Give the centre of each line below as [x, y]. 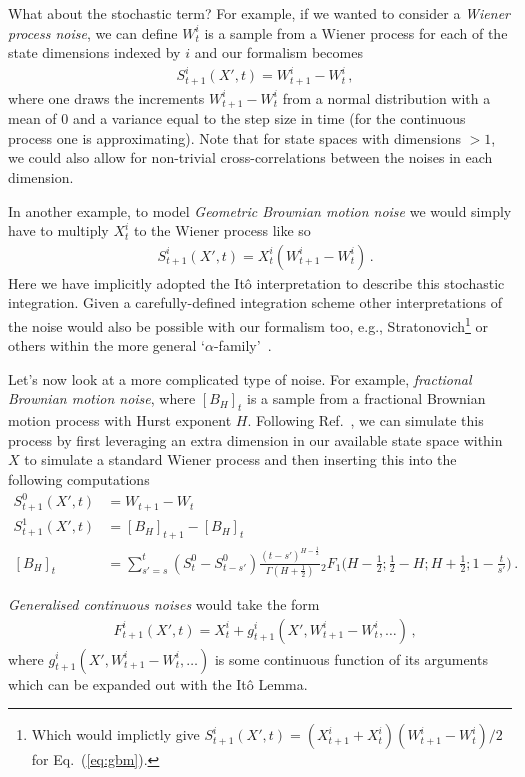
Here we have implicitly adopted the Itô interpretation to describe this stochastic [256, 282]
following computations [79, 479]
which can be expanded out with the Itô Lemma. [158, 683]
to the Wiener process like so [222, 230]
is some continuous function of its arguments [351, 658]
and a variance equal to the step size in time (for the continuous [269, 118]
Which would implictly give [115, 734]
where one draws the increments [106, 97]
